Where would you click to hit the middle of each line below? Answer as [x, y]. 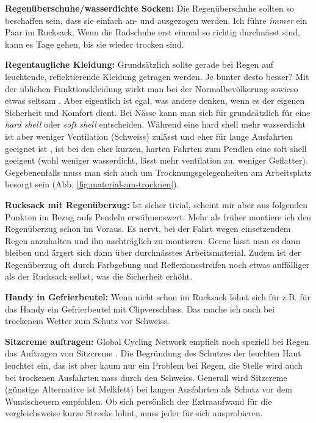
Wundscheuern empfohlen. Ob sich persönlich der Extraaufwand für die [138, 401]
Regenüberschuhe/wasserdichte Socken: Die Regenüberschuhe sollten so [149, 8]
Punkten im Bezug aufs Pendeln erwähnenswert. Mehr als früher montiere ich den [158, 216]
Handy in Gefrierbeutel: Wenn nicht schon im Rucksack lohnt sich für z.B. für [158, 297]
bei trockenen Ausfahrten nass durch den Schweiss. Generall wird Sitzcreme [146, 377]
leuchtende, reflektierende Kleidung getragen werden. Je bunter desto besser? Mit [157, 76]
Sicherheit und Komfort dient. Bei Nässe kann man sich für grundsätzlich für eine [158, 112]
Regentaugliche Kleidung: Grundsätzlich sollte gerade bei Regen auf [139, 64]
